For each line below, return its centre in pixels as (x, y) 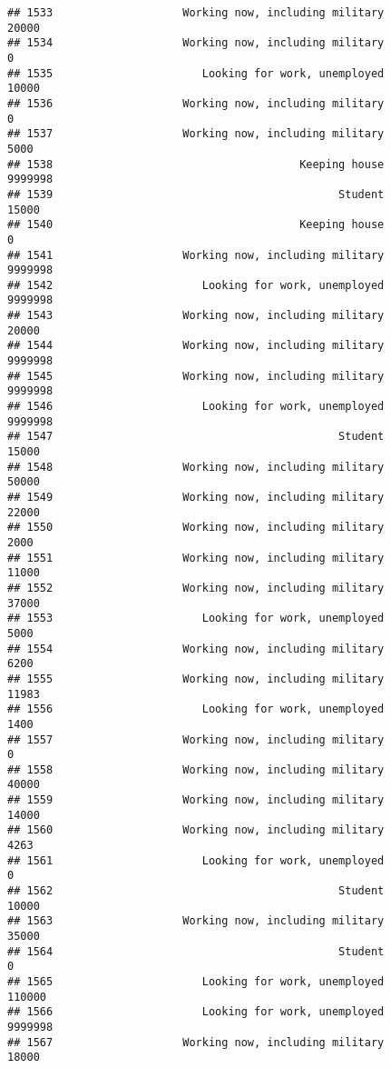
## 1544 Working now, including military (196, 346)
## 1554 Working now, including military (196, 649)
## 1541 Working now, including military (196, 255)
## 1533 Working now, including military (196, 13)
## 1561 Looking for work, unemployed (196, 860)
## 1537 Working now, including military (196, 134)
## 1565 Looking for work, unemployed (196, 982)
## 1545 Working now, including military (196, 376)
